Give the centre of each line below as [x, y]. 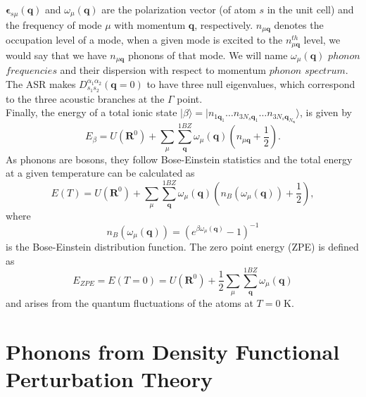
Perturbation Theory [109, 379]
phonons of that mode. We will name [208, 55]
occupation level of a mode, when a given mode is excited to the [144, 40]
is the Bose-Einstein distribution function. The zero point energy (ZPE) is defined [182, 246]
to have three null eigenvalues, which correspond [251, 83]
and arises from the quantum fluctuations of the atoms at [130, 303]
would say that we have [56, 55]
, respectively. [224, 24]
